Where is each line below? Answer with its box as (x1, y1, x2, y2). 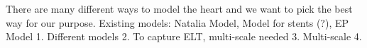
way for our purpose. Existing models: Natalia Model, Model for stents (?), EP (6, 15, 349, 30)
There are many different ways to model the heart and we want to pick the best (6, 1, 353, 16)
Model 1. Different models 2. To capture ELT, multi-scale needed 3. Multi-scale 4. (6, 29, 362, 44)
